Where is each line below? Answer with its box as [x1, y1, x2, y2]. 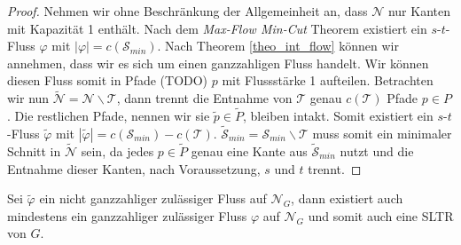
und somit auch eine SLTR [308, 206, 454, 225]
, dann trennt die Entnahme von [116, 89, 293, 107]
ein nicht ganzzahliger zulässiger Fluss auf [39, 189, 267, 208]
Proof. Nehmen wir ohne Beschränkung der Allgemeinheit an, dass [7, 2, 368, 20]
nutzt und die [340, 142, 414, 161]
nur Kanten [387, 2, 450, 20]
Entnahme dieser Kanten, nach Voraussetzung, [7, 159, 261, 178]
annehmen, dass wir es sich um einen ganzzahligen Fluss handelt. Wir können [7, 53, 429, 72]
